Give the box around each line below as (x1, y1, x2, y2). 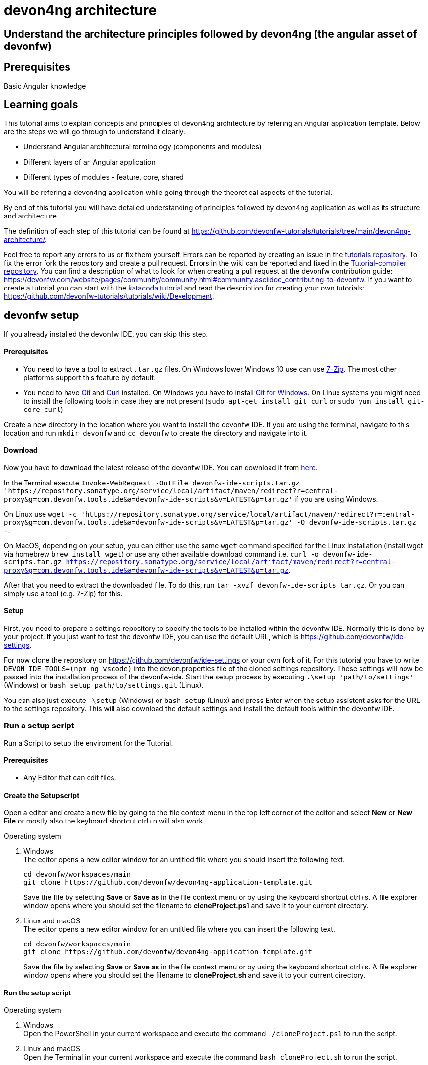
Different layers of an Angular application (23, 158, 156, 167)
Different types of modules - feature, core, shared (23, 173, 184, 182)
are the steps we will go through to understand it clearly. (4, 127, 185, 136)
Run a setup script (4, 721, 74, 731)
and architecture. (4, 212, 59, 220)
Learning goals (4, 98, 78, 111)
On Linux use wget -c (4, 509, 77, 518)
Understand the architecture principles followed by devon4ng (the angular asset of (4, 27, 417, 40)
